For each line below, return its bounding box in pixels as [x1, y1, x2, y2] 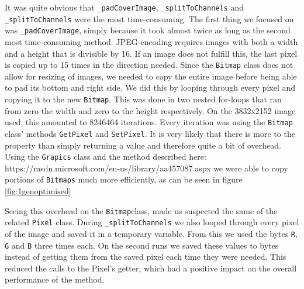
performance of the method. [5, 273, 105, 285]
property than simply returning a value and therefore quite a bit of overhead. [5, 139, 281, 151]
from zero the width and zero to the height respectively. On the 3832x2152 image [5, 104, 296, 116]
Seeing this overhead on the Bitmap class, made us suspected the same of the [5, 204, 278, 216]
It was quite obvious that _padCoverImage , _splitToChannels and [5, 1, 244, 13]
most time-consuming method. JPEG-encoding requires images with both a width [5, 35, 298, 47]
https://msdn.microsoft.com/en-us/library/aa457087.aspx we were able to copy [5, 161, 288, 174]
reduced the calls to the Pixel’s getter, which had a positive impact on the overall [5, 262, 297, 274]
